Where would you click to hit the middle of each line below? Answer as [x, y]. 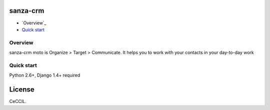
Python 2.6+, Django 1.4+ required [45, 75]
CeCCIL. [18, 102]
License [22, 89]
